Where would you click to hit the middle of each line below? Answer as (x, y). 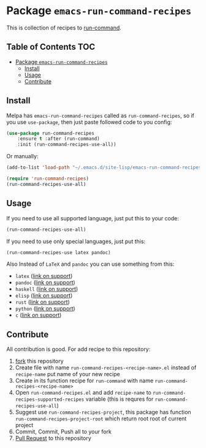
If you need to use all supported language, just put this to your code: (93, 218)
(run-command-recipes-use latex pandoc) (59, 252)
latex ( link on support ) (44, 276)
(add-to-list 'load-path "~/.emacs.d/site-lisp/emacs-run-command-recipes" (105, 168)
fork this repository (39, 361)
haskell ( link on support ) (47, 289)
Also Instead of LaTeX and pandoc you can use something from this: (90, 264)
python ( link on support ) (45, 309)
